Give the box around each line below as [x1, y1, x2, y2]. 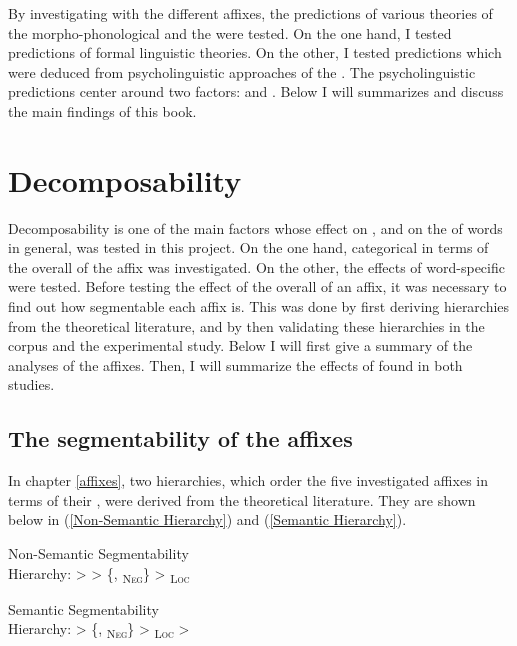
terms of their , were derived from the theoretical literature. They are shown [8, 489, 476, 510]
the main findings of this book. [8, 100, 197, 121]
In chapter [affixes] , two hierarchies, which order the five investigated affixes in [8, 470, 488, 491]
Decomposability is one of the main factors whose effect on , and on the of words [8, 217, 503, 238]
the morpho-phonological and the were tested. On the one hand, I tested [8, 22, 452, 43]
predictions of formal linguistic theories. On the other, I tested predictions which [8, 42, 502, 63]
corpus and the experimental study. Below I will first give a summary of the [8, 335, 473, 356]
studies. [8, 374, 55, 395]
